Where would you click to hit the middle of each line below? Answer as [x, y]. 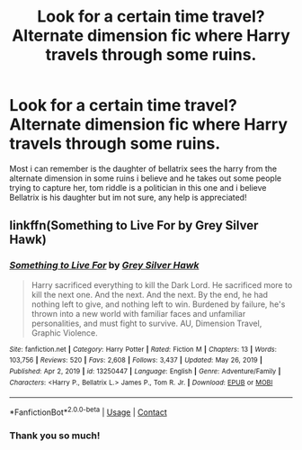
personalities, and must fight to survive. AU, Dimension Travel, [147, 323]
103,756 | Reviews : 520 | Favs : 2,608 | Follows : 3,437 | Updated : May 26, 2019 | [136, 360]
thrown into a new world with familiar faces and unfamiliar [138, 313]
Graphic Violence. [65, 333]
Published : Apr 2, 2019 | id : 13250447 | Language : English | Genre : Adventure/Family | [145, 371]
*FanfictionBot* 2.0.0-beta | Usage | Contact [89, 411]
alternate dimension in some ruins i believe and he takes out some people [145, 178]
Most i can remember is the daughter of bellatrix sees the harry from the [143, 168]
